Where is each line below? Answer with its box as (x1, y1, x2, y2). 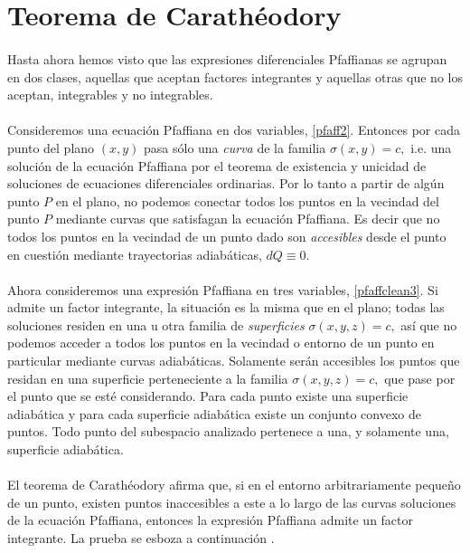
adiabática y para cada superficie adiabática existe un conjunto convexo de (7, 404, 421, 423)
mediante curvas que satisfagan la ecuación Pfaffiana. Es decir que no (55, 209, 440, 228)
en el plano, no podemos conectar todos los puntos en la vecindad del (55, 191, 439, 210)
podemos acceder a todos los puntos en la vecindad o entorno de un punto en (7, 333, 435, 352)
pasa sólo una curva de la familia (144, 138, 326, 157)
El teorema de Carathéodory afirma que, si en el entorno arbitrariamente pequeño (7, 475, 461, 494)
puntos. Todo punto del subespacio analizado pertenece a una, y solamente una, (7, 422, 449, 441)
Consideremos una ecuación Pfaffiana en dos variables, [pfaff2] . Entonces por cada (7, 120, 461, 139)
